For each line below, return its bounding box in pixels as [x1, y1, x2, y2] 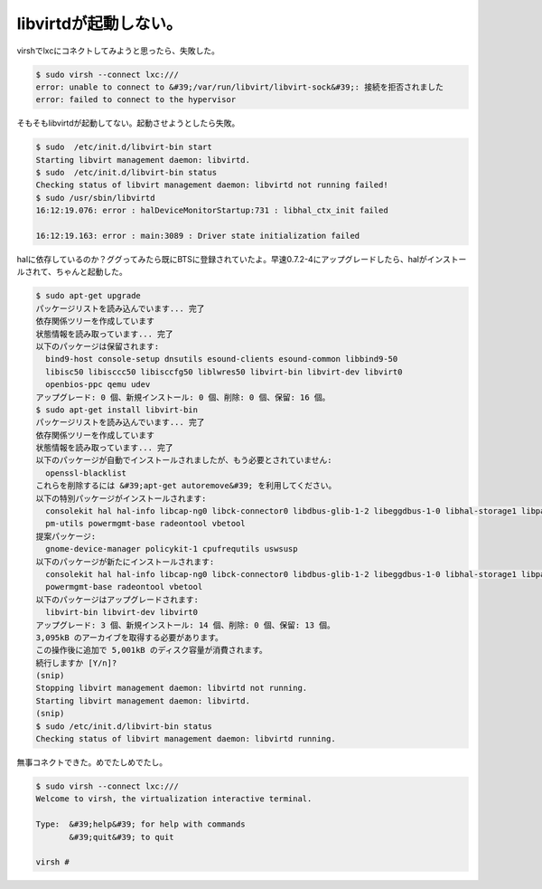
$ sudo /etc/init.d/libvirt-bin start [35, 142, 212, 153]
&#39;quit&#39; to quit [69, 832, 175, 842]
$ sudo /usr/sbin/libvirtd [35, 193, 155, 203]
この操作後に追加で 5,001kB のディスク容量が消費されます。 [35, 645, 268, 656]
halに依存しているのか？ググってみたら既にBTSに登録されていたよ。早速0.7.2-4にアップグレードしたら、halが [16, 254, 428, 264]
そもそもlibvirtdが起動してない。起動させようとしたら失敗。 [16, 118, 240, 128]
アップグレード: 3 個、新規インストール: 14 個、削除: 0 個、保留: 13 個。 [35, 619, 336, 630]
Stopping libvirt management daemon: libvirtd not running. [35, 683, 308, 694]
